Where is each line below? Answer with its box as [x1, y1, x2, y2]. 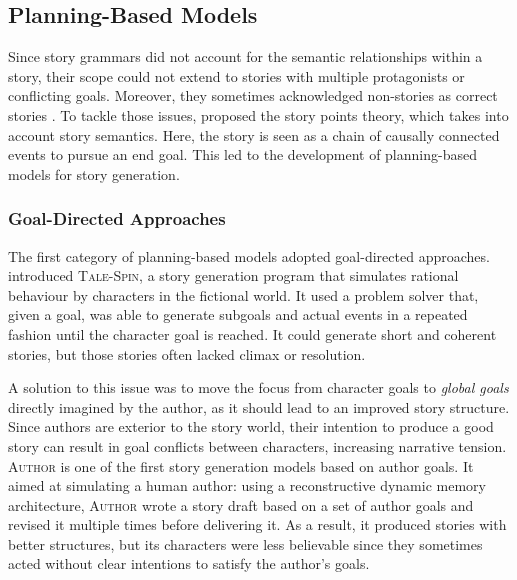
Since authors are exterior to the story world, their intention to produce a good [8, 416, 494, 437]
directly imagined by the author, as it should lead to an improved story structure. [8, 396, 510, 417]
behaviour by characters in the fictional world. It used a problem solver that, [8, 284, 479, 305]
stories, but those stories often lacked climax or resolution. [8, 343, 366, 364]
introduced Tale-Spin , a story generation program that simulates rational [8, 265, 459, 286]
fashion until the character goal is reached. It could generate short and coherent [8, 323, 497, 344]
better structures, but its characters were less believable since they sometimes [8, 533, 483, 554]
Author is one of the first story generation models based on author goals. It [8, 455, 474, 476]
